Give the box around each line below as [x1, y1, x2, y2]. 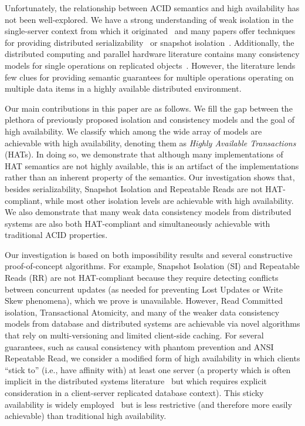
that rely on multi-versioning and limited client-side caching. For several [5, 329, 264, 341]
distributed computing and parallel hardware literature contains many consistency [5, 48, 300, 60]
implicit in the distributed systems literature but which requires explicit [5, 375, 267, 387]
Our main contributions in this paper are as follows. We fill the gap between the [5, 102, 293, 114]
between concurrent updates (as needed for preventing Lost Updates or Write [5, 283, 283, 295]
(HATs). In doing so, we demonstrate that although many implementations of [5, 148, 283, 160]
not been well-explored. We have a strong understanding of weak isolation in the [5, 13, 294, 25]
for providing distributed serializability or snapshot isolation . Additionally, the [5, 36, 294, 48]
